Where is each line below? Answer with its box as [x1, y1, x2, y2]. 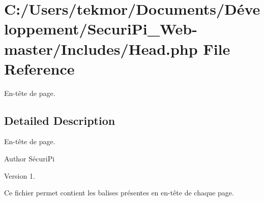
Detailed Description [4, 112, 115, 128]
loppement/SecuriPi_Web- [4, 18, 197, 39]
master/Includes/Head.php [4, 38, 198, 59]
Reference [4, 58, 75, 79]
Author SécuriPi [4, 153, 55, 164]
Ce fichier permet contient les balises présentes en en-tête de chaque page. [4, 187, 234, 198]
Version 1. [4, 170, 35, 181]
